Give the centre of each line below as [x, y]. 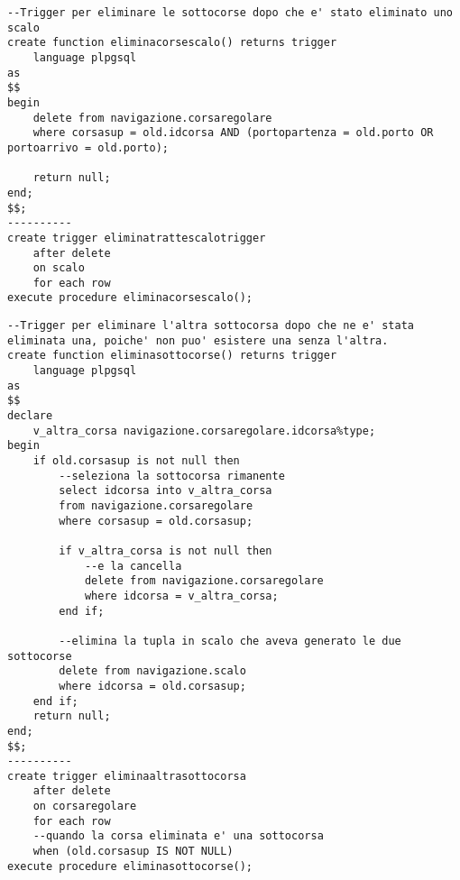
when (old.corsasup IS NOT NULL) [133, 852]
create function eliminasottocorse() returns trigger [172, 356]
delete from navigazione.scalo [152, 671]
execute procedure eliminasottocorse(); [130, 866]
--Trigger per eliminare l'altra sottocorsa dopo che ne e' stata [211, 326]
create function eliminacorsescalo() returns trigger [172, 43]
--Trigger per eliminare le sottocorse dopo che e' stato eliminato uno [230, 13]
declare [30, 416]
